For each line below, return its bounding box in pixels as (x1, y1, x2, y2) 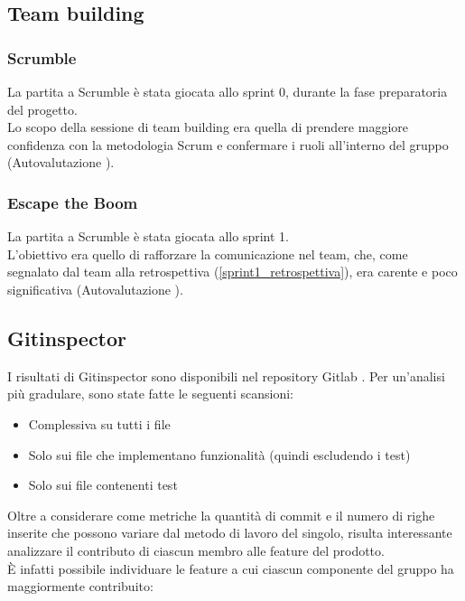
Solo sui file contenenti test (28, 475, 178, 494)
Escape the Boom (7, 191, 138, 213)
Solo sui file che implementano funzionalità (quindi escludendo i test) (28, 445, 411, 464)
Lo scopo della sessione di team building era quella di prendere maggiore (7, 117, 408, 136)
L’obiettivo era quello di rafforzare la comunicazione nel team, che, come (7, 244, 408, 263)
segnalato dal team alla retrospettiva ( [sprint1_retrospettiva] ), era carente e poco (7, 262, 458, 281)
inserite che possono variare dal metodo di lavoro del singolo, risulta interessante (7, 523, 452, 542)
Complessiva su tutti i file (28, 414, 171, 433)
